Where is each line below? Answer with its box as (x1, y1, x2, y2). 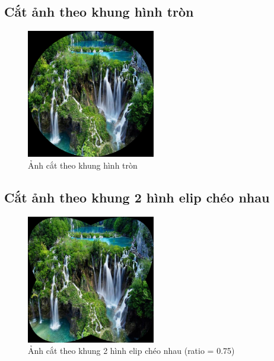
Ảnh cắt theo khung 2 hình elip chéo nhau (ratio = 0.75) (28, 344, 235, 357)
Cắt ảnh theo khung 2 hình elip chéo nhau (4, 188, 270, 206)
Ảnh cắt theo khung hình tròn (28, 159, 138, 171)
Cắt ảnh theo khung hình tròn (4, 2, 194, 21)
